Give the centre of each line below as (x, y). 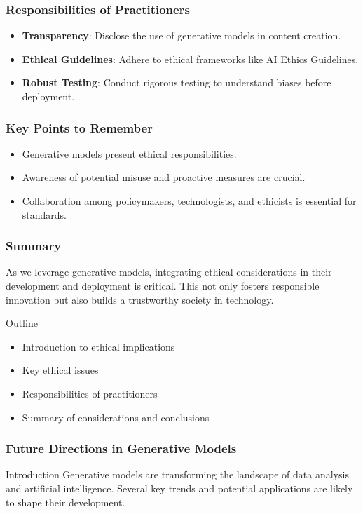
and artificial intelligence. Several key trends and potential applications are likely (179, 488)
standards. (44, 214)
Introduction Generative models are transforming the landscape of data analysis (177, 474)
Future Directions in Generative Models (121, 448)
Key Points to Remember (79, 127)
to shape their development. (66, 502)
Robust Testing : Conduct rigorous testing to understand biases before (177, 82)
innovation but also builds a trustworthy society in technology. (140, 299)
